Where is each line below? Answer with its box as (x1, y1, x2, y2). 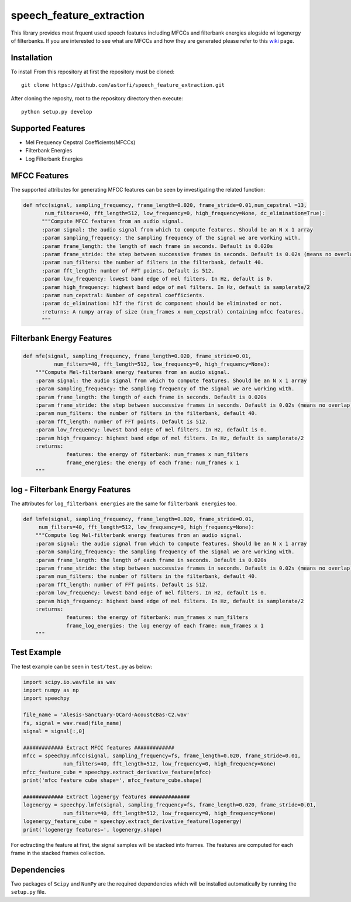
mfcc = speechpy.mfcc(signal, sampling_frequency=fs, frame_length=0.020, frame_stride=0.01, (23, 753, 301, 759)
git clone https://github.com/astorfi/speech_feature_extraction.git (21, 82, 225, 89)
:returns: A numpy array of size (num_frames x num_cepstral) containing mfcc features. (42, 308, 304, 315)
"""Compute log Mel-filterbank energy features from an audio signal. (35, 532, 243, 539)
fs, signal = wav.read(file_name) (23, 720, 122, 726)
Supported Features (11, 123, 86, 133)
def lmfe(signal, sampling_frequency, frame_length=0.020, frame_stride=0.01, (23, 516, 254, 522)
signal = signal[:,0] (23, 727, 85, 734)
